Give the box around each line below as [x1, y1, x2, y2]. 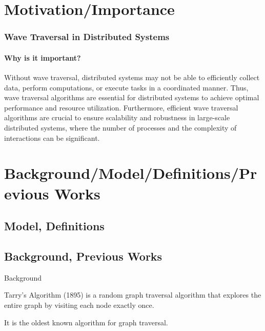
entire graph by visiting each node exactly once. [4, 299, 154, 310]
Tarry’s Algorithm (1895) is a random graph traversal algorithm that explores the [4, 289, 261, 300]
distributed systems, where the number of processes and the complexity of [4, 122, 237, 133]
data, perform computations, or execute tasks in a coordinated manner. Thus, [4, 82, 249, 93]
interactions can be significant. [4, 132, 100, 143]
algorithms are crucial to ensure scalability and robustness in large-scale [4, 112, 230, 123]
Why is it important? [4, 52, 81, 63]
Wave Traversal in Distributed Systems [4, 30, 170, 43]
